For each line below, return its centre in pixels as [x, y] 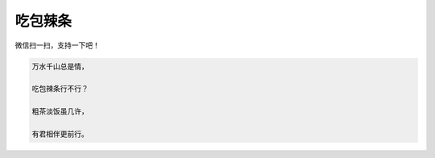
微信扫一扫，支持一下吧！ [57, 45]
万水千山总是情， [60, 66]
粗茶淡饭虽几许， [60, 112]
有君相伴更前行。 [60, 134]
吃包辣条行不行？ [60, 89]
